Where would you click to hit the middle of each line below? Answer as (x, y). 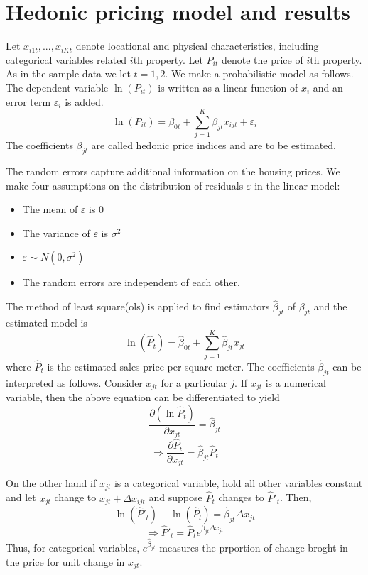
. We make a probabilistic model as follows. (259, 73)
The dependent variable (57, 87)
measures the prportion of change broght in (254, 548)
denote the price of (262, 59)
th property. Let (168, 59)
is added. (84, 101)
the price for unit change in (65, 561)
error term (28, 101)
